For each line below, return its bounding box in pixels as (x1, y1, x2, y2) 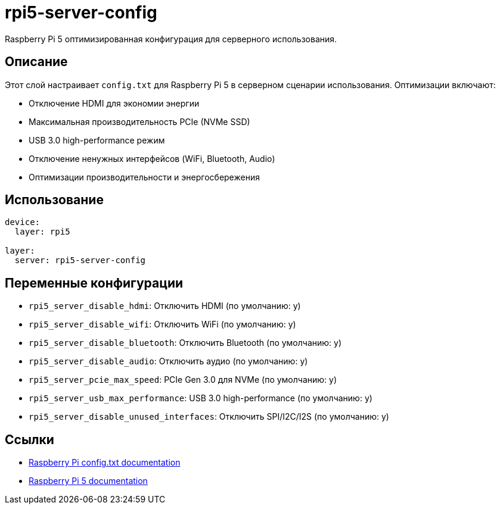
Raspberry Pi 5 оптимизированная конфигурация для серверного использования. (5, 33, 337, 44)
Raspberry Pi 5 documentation (29, 476, 148, 486)
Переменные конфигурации (5, 275, 184, 291)
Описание (5, 54, 68, 70)
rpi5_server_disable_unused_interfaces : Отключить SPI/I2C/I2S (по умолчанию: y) (29, 411, 389, 422)
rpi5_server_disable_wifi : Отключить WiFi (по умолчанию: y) (29, 319, 296, 330)
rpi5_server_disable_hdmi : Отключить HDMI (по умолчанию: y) (29, 301, 301, 311)
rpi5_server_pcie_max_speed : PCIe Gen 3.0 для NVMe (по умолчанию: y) (29, 374, 337, 385)
